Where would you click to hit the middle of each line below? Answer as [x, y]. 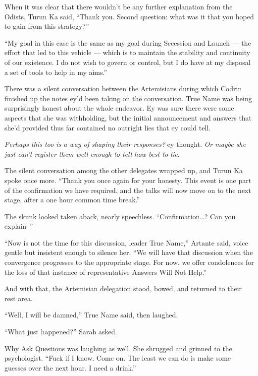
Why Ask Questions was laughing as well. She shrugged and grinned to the [118, 348]
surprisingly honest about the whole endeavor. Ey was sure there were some [119, 108]
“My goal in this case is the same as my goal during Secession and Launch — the [128, 42]
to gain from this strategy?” [47, 26]
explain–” [19, 226]
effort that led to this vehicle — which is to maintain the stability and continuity [128, 52]
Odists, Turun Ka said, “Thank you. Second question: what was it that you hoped [129, 16]
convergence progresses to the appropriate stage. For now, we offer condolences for [129, 262]
